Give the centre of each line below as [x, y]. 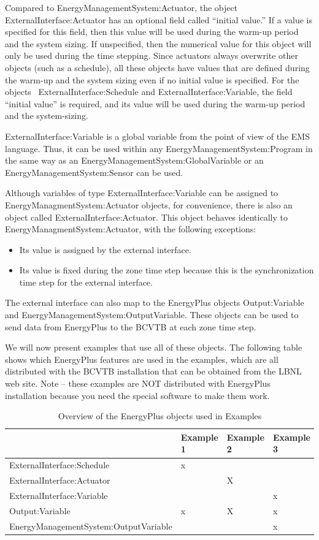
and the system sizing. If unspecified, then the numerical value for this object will [158, 43]
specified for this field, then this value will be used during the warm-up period [152, 32]
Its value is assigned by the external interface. [105, 249]
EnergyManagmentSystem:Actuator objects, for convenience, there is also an [149, 204]
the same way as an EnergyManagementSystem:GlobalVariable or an [134, 160]
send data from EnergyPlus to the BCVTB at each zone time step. [131, 326]
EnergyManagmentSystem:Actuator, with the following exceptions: [131, 229]
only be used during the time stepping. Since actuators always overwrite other [152, 55]
